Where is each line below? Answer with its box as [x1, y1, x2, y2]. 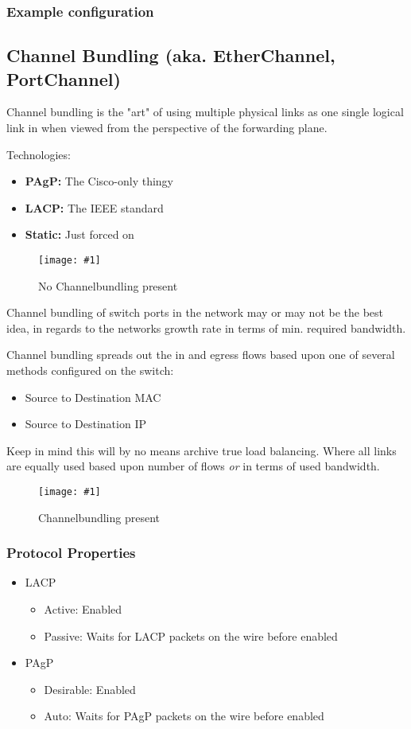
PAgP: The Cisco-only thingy [25, 173, 174, 189]
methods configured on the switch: [6, 362, 174, 379]
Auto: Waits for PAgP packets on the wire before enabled [44, 708, 324, 724]
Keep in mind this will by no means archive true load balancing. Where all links [6, 442, 397, 458]
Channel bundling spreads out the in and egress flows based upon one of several [6, 346, 395, 363]
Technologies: [6, 146, 71, 162]
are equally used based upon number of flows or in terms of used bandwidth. [6, 458, 380, 474]
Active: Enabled [44, 601, 122, 618]
